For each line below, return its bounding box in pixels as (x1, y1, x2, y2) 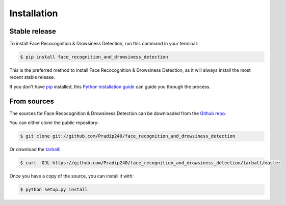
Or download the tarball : (9, 147, 61, 153)
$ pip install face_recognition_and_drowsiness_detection (20, 54, 168, 60)
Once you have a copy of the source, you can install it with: (9, 173, 134, 179)
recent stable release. (9, 74, 56, 80)
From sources (9, 97, 55, 105)
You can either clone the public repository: (9, 120, 99, 126)
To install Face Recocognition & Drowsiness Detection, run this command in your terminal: (9, 41, 198, 47)
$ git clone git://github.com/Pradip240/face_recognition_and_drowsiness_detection (20, 133, 236, 139)
